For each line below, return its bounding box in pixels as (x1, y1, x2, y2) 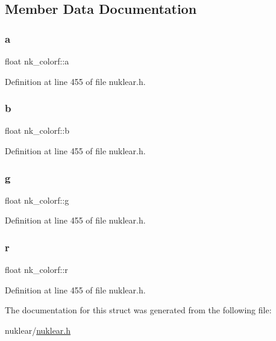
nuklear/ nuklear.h (5, 324, 71, 336)
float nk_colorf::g (5, 193, 69, 206)
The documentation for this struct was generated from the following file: (5, 304, 272, 316)
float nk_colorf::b (5, 124, 70, 137)
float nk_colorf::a (5, 55, 69, 67)
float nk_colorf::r (5, 263, 68, 276)
